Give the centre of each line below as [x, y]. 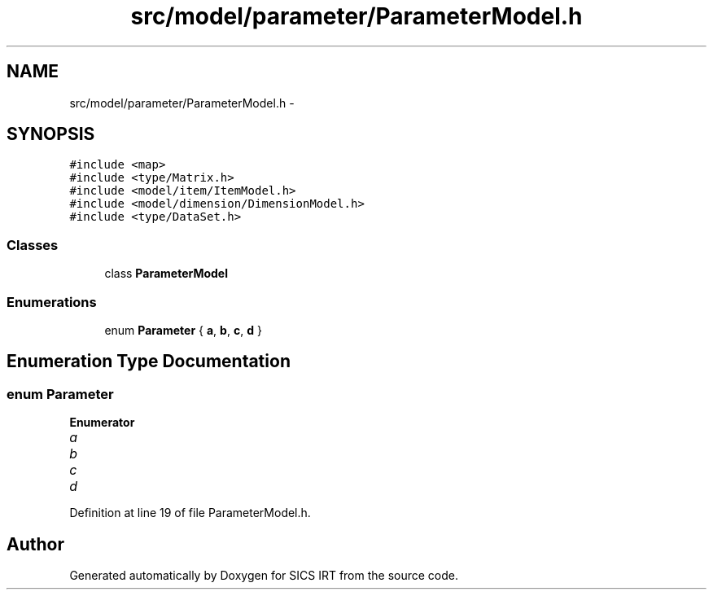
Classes [33, 245]
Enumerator [102, 423]
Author [35, 544]
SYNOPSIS [51, 134]
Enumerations [52, 302]
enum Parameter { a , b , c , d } [183, 330]
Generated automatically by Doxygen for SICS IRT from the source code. [264, 575]
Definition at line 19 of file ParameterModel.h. [190, 513]
